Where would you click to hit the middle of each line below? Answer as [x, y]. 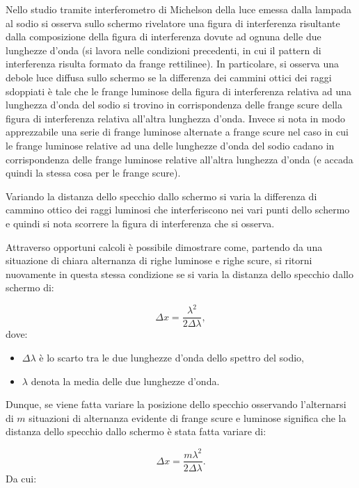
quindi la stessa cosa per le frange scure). [93, 173]
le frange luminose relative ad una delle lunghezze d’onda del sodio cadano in [170, 145]
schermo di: [30, 287]
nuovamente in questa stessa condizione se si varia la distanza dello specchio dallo [179, 274]
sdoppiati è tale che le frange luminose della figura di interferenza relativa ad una [178, 91]
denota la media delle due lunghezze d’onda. [125, 381]
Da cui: [21, 478]
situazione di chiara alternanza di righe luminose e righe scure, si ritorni [159, 260]
